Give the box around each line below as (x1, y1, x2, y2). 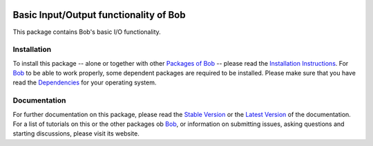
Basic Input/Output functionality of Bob (12, 9, 186, 21)
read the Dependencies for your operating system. (12, 78, 157, 86)
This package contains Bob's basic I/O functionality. (12, 28, 162, 36)
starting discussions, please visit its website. (12, 129, 140, 138)
